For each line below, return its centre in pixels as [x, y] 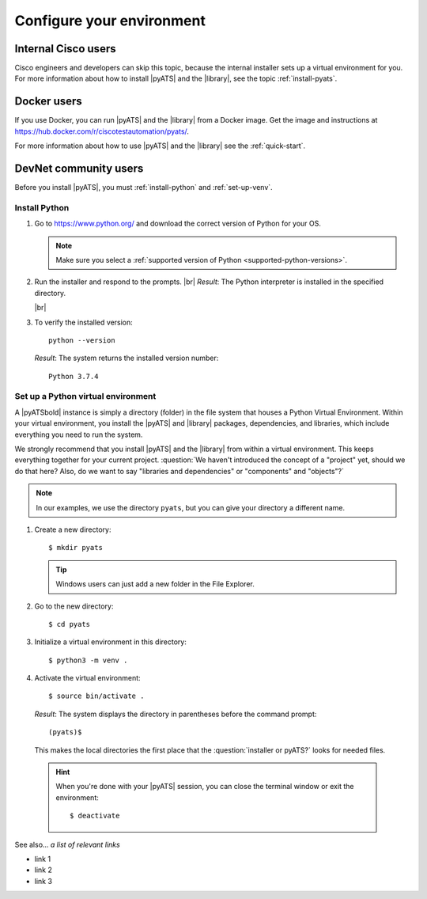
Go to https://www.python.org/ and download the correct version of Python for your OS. [178, 224]
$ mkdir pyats [76, 548]
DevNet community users [79, 168]
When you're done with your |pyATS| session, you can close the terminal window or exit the [205, 787]
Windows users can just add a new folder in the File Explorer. [155, 584]
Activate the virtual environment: [88, 678]
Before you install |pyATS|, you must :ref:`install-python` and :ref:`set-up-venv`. [144, 188]
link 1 [43, 859]
